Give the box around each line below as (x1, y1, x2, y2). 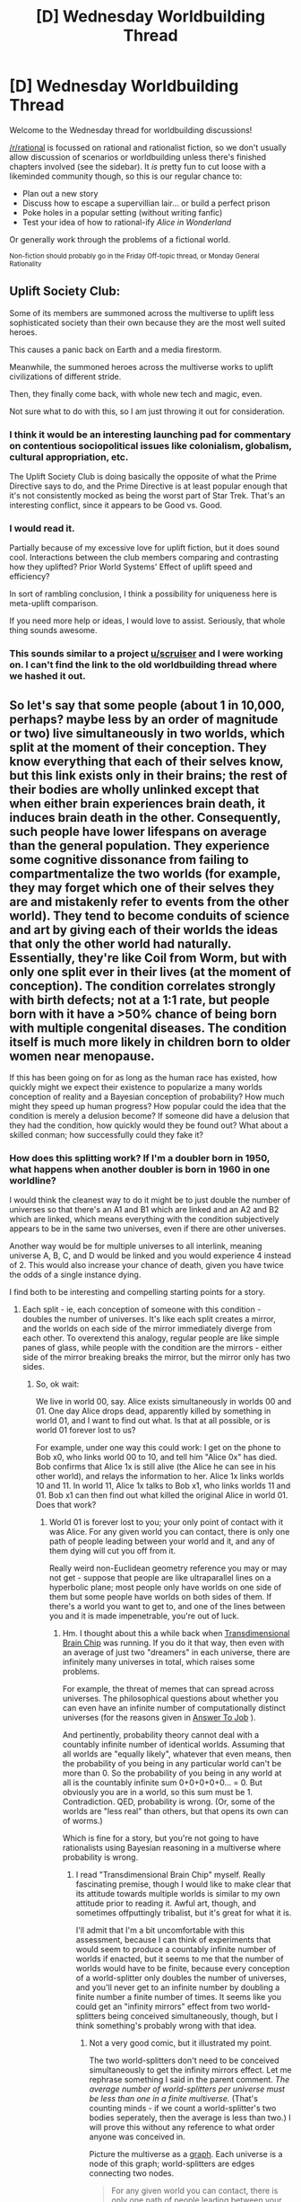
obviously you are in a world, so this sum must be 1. (62, 1787, 254, 1798)
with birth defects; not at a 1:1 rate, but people (9, 992, 271, 1008)
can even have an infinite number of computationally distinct (62, 1703, 286, 1713)
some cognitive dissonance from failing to (9, 851, 249, 868)
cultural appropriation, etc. (9, 451, 129, 463)
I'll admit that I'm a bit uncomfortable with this (75, 1925, 245, 1936)
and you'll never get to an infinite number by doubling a (75, 1982, 280, 1993)
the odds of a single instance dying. (9, 1269, 142, 1281)
